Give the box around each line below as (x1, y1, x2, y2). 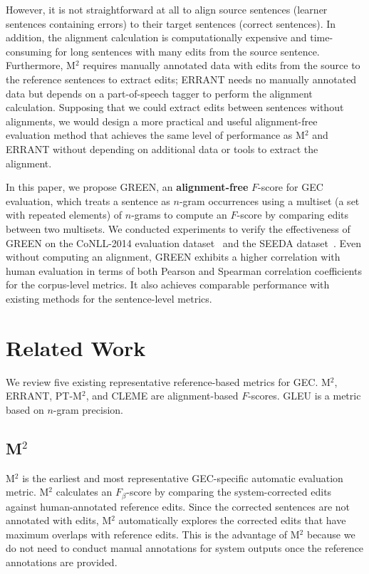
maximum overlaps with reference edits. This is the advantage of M (6, 526, 300, 541)
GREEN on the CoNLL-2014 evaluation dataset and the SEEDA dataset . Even (6, 235, 362, 250)
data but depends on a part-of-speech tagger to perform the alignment (6, 85, 313, 100)
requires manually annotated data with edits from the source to (83, 58, 360, 73)
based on (6, 402, 44, 417)
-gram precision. (53, 402, 123, 417)
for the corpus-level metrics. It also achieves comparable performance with (6, 277, 330, 292)
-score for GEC (257, 179, 323, 194)
